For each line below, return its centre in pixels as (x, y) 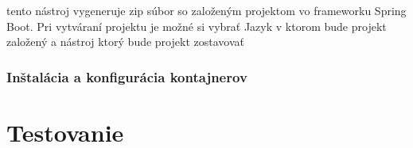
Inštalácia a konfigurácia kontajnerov (127, 76)
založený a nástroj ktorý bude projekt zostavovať (125, 42)
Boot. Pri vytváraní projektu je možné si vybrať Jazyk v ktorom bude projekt (197, 26)
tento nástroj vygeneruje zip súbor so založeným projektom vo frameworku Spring (206, 10)
